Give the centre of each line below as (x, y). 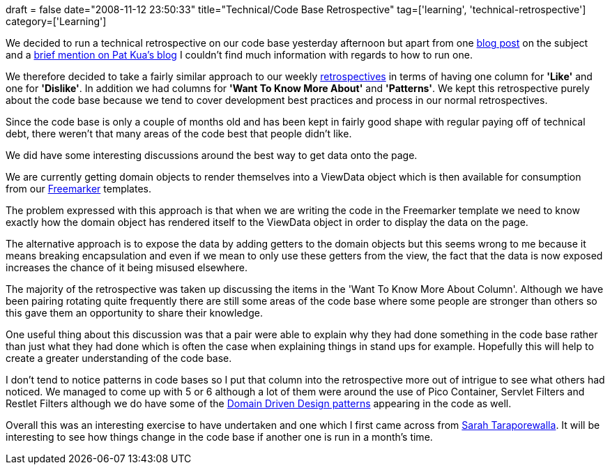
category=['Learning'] (56, 21)
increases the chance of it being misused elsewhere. (127, 267)
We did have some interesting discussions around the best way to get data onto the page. (212, 155)
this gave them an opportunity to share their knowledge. (134, 313)
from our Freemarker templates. (79, 189)
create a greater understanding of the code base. (119, 358)
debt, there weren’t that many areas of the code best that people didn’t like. (179, 134)
